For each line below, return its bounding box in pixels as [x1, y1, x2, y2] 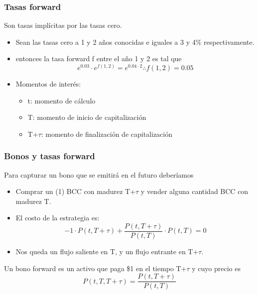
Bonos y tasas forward [4, 150, 95, 162]
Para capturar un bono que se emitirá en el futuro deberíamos [4, 169, 194, 180]
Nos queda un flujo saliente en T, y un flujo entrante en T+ [15, 246, 199, 257]
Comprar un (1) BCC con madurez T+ [15, 186, 136, 196]
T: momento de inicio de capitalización [27, 112, 146, 122]
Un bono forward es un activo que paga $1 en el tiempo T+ [4, 263, 187, 273]
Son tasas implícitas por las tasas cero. [4, 20, 122, 30]
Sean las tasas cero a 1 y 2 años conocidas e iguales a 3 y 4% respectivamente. [15, 36, 255, 47]
